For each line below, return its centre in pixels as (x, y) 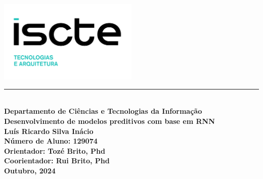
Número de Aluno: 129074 (51, 141)
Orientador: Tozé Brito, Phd (55, 150)
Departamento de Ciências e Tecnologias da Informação (103, 111)
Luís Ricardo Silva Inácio (49, 131)
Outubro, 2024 (30, 170)
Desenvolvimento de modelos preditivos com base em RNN (109, 121)
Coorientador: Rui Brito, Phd (57, 161)
